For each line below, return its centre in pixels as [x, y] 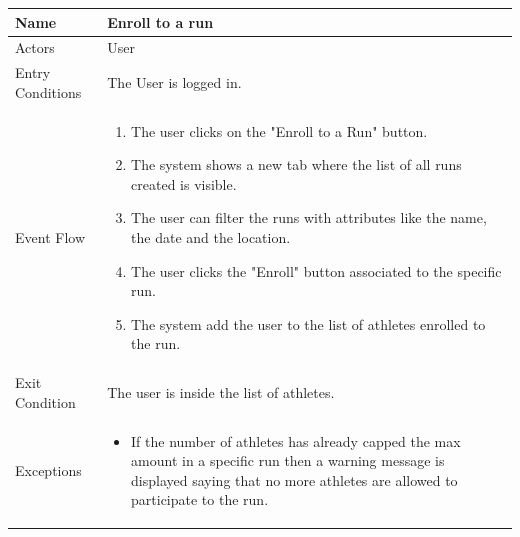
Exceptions [48, 470]
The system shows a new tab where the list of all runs [296, 164]
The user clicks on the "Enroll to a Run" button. [279, 130]
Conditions [48, 91]
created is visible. [184, 183]
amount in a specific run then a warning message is [288, 460]
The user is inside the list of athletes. [221, 392]
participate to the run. [200, 499]
